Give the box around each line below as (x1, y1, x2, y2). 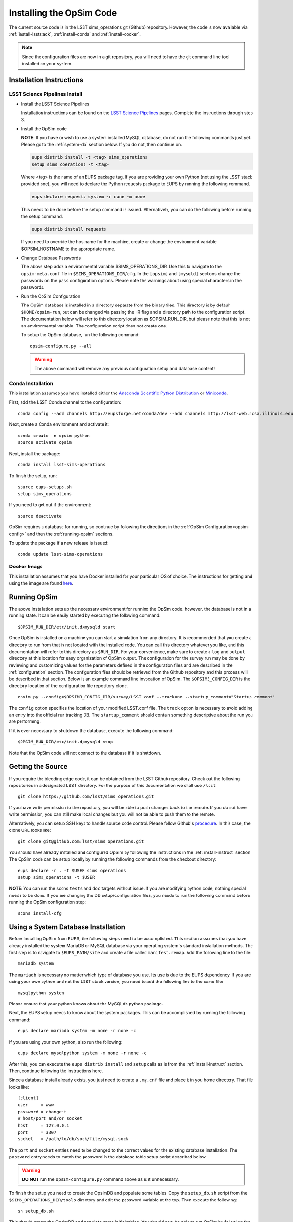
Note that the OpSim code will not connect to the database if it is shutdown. (9, 750, 161, 756)
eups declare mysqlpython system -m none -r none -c (18, 1050, 146, 1056)
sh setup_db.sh (18, 1208, 54, 1214)
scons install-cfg (18, 911, 62, 916)
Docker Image (9, 563, 43, 570)
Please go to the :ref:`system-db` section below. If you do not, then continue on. (21, 142, 183, 148)
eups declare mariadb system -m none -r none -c (18, 1028, 136, 1034)
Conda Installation (9, 380, 54, 387)
